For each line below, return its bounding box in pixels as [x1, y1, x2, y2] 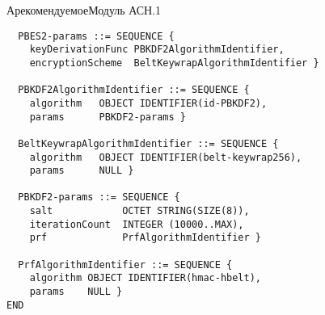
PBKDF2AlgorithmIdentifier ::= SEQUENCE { [18, 84, 250, 96]
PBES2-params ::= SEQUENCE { [18, 30, 175, 42]
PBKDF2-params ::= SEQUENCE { [18, 191, 180, 204]
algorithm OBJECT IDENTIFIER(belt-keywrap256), [29, 151, 302, 163]
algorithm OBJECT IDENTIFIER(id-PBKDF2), [29, 97, 268, 109]
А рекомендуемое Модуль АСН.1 [6, 2, 162, 18]
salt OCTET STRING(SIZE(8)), [29, 205, 250, 217]
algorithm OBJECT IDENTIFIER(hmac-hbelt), [29, 272, 261, 284]
